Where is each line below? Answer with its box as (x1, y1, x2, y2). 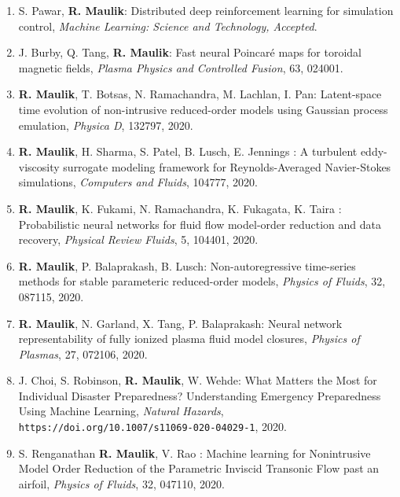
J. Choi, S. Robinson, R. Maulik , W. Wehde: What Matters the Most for (18, 372, 377, 388)
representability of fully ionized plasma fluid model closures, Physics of (18, 330, 360, 347)
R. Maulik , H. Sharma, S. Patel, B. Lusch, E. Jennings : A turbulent (18, 143, 358, 160)
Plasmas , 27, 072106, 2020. (18, 345, 148, 362)
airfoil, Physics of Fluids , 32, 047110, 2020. (18, 475, 225, 491)
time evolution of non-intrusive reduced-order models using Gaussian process (18, 101, 388, 117)
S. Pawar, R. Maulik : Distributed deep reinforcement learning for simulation (18, 2, 394, 18)
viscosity (18, 158, 60, 175)
